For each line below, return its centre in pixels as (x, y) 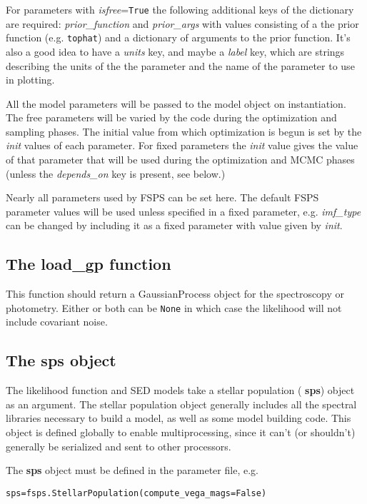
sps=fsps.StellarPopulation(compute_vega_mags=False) (136, 493)
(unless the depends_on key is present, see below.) (116, 173)
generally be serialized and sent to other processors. (119, 446)
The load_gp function (89, 264)
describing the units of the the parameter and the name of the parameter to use (180, 65)
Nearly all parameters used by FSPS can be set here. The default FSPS (162, 197)
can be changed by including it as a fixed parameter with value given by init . (174, 225)
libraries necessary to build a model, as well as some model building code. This (179, 418)
